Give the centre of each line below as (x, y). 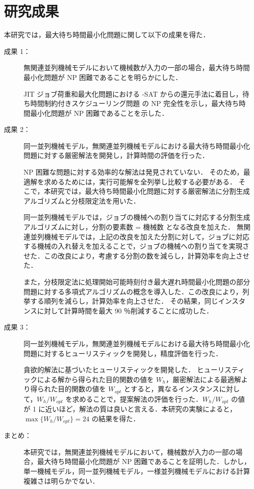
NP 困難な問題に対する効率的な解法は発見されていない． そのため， (134, 172)
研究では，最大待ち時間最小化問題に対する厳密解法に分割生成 (150, 191)
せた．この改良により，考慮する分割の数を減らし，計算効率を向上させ (137, 255)
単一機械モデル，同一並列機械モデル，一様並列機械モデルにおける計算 (137, 471)
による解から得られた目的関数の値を (95, 379)
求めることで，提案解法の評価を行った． (137, 399)
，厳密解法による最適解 (203, 379)
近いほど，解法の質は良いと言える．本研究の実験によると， (141, 409)
